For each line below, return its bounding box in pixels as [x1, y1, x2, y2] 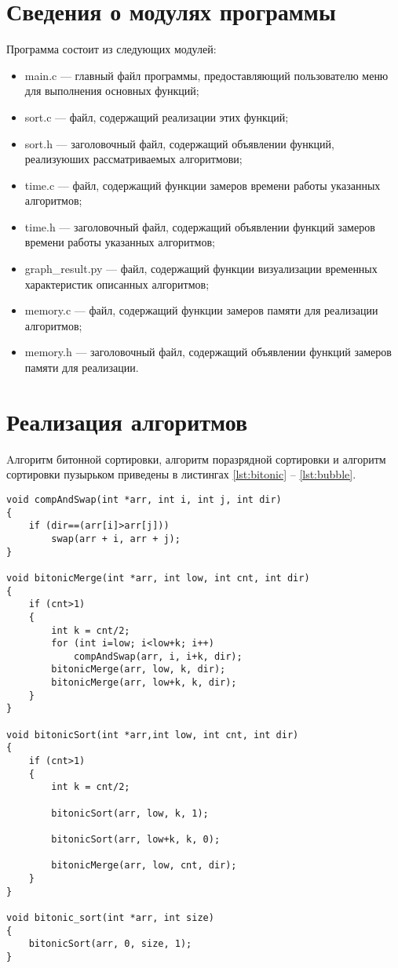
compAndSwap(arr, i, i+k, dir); [73, 650, 243, 662]
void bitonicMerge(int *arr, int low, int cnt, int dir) [6, 572, 310, 584]
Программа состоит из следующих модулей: [6, 41, 217, 57]
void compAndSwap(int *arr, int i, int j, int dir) [6, 493, 282, 505]
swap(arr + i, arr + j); [51, 533, 181, 544]
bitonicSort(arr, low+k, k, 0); [51, 834, 221, 845]
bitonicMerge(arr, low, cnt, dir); [51, 860, 237, 872]
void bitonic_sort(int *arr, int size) [6, 912, 214, 923]
